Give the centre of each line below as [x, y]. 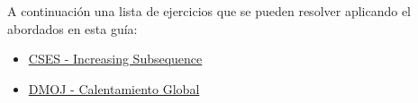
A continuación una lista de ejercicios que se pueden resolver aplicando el [209, 11]
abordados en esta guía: [73, 28]
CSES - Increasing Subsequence [115, 59]
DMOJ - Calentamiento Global [114, 88]
